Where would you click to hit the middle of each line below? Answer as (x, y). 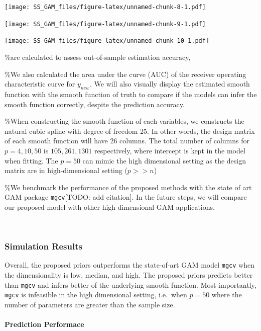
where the (227, 295)
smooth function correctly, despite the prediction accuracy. (95, 104)
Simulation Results (43, 246)
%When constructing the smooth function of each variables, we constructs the (124, 121)
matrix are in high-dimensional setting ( (66, 170)
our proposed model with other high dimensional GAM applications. (110, 206)
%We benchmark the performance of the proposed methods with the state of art (128, 187)
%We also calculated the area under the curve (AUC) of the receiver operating (125, 74)
